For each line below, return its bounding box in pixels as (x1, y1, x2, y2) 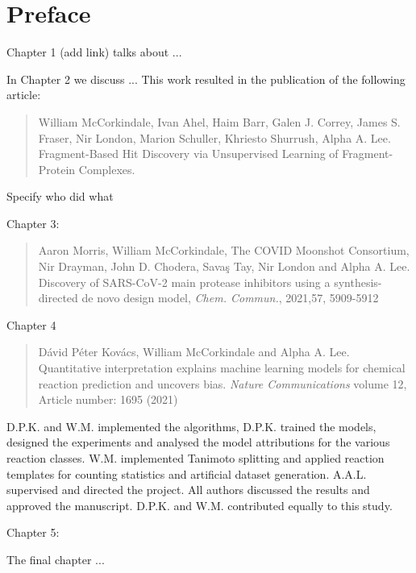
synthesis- (334, 273, 382, 290)
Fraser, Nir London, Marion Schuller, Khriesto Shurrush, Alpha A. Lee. (38, 129, 391, 146)
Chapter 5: (6, 524, 60, 541)
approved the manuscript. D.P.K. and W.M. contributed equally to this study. (6, 496, 393, 513)
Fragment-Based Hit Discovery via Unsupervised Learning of (38, 145, 339, 162)
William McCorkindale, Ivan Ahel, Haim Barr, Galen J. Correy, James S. (38, 113, 401, 130)
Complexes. (78, 160, 135, 177)
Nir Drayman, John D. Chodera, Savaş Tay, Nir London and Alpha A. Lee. (38, 258, 410, 275)
